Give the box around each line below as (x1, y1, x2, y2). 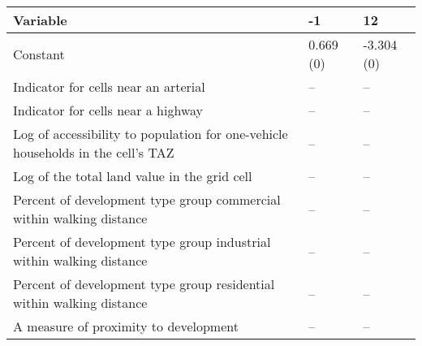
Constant (13, 44, 65, 63)
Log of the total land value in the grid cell (13, 167, 252, 185)
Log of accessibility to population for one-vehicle (13, 124, 288, 143)
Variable (13, 11, 67, 29)
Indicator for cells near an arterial (13, 77, 205, 96)
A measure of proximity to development (13, 317, 239, 335)
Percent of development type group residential (13, 275, 275, 293)
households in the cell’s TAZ (13, 143, 174, 162)
